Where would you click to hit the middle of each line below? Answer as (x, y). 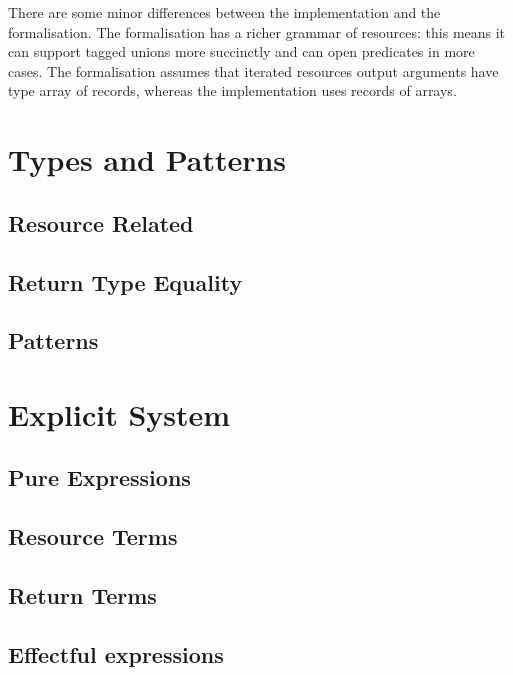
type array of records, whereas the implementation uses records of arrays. (232, 90)
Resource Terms (93, 536)
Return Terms (82, 595)
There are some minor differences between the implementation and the (224, 12)
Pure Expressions (99, 477)
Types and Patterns (147, 159)
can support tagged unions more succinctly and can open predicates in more (241, 51)
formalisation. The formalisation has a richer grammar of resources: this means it (257, 31)
